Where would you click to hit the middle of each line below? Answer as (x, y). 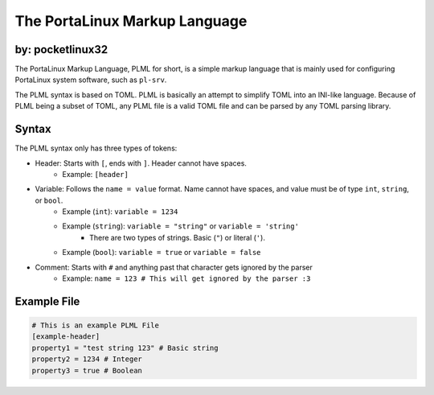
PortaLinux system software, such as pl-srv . (91, 80)
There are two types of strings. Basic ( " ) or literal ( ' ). (177, 237)
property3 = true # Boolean (87, 370)
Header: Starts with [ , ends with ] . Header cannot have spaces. (141, 163)
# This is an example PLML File (96, 325)
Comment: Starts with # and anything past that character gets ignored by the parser (174, 267)
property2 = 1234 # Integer (87, 359)
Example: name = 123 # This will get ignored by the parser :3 (186, 278)
